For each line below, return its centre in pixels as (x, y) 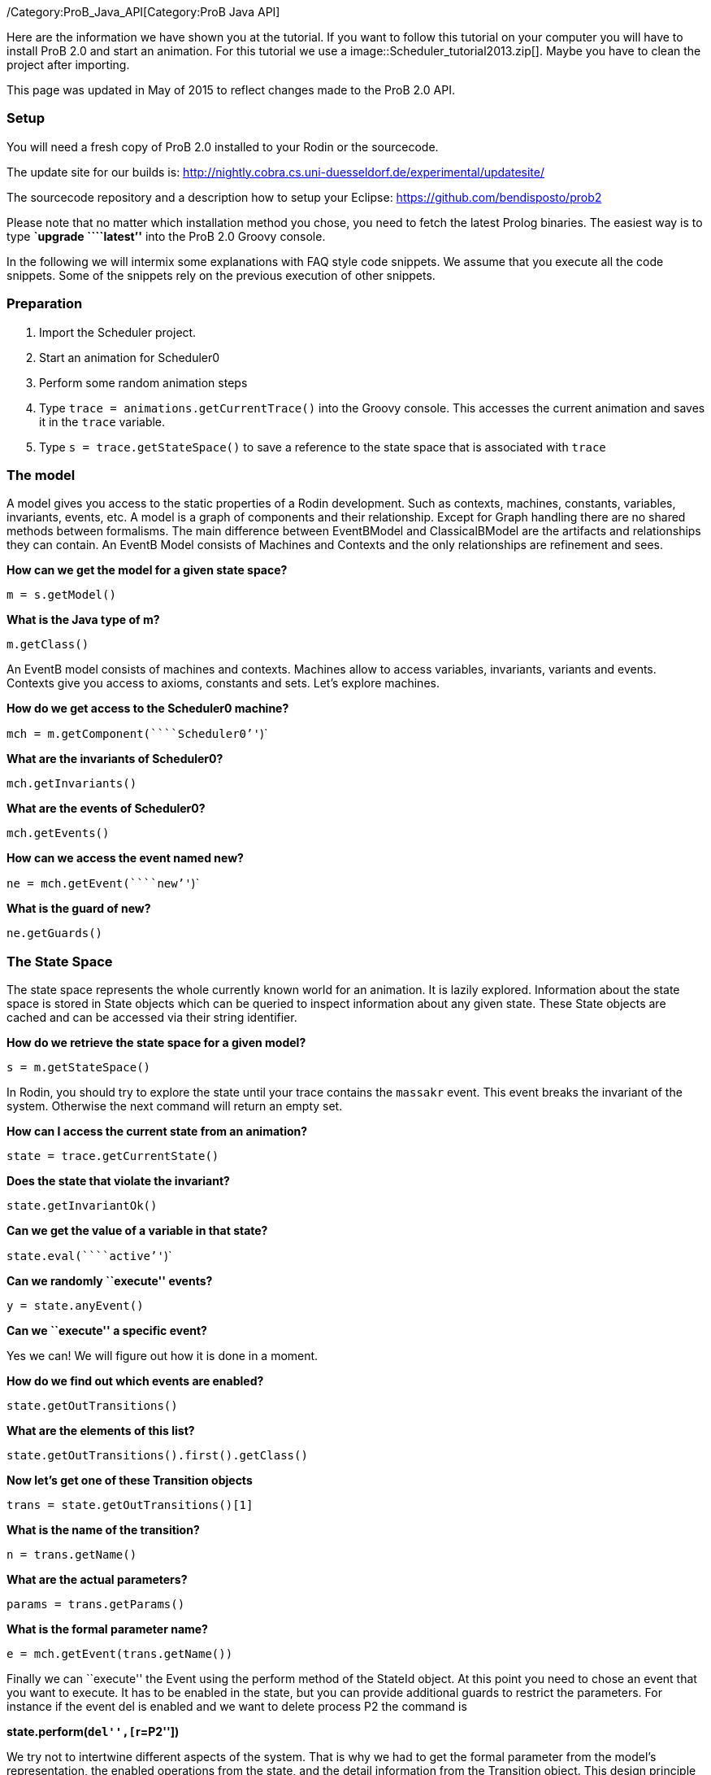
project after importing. (68, 65)
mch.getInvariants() (72, 784)
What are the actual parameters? (97, 1579)
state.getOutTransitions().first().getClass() (157, 1455)
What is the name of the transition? (103, 1530)
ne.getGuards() (55, 933)
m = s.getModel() (61, 595)
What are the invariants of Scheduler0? (115, 759)
